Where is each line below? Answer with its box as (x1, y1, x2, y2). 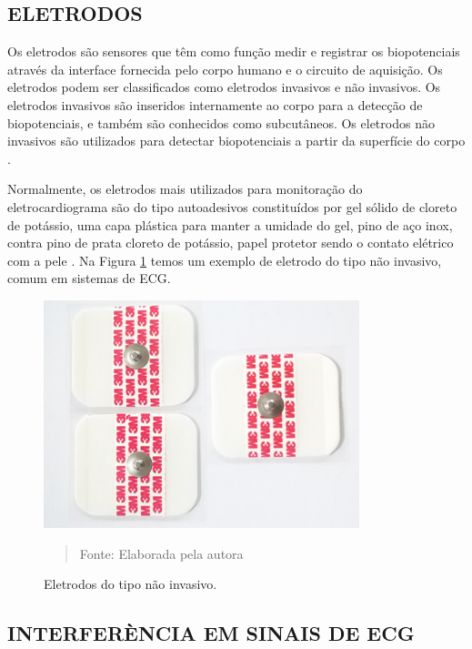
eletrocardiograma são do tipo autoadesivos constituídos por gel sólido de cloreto (7, 197, 457, 216)
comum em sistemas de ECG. (7, 269, 171, 288)
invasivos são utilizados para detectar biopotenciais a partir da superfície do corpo (7, 131, 466, 150)
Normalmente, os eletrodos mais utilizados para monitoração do (7, 179, 363, 198)
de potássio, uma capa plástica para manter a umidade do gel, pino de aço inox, (7, 215, 453, 234)
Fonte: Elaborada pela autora (79, 543, 244, 563)
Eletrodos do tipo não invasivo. (44, 574, 217, 593)
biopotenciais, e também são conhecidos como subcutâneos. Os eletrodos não (7, 113, 435, 132)
